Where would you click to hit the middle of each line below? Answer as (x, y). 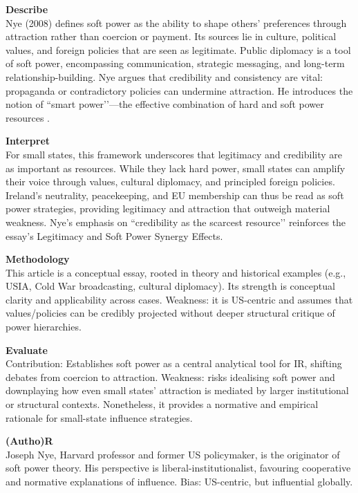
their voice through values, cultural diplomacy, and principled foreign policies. (170, 182)
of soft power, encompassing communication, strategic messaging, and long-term (175, 63)
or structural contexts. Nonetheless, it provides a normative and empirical (162, 404)
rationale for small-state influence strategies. (99, 417)
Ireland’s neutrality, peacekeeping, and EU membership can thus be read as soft (175, 195)
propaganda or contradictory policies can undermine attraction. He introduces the (179, 90)
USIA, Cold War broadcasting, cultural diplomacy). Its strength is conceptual (170, 286)
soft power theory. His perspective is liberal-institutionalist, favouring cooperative (178, 468)
